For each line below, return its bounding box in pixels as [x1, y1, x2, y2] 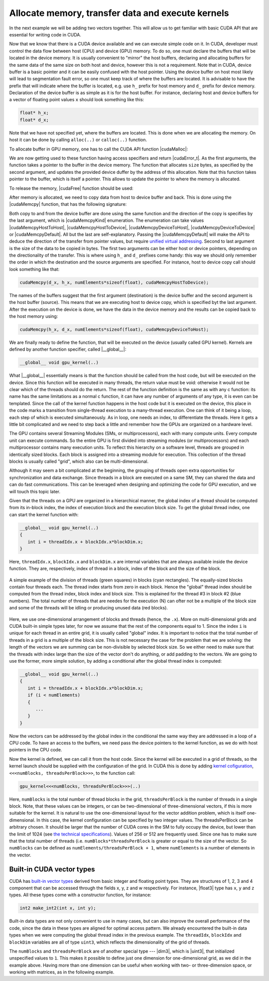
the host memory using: [9, 313, 58, 319]
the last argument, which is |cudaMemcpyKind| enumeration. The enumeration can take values [9, 217, 204, 224]
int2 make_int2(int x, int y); [19, 905, 97, 911]
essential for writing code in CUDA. [9, 31, 82, 37]
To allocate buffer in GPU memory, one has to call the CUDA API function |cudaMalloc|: [9, 146, 188, 152]
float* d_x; [19, 117, 49, 123]
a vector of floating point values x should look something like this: [9, 97, 144, 103]
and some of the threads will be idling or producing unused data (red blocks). [9, 605, 168, 611]
